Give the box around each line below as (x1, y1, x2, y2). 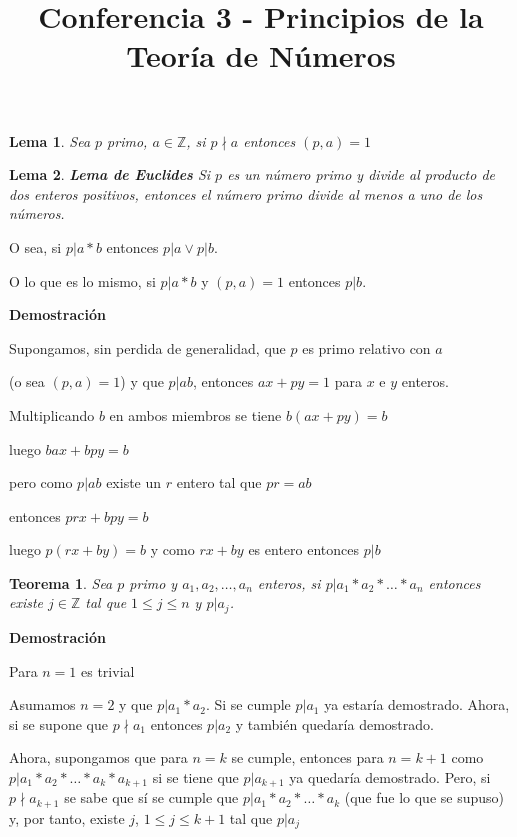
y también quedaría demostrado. (235, 713, 434, 734)
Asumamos (9, 694, 76, 715)
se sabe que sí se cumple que (64, 787, 239, 808)
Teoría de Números (126, 35, 396, 76)
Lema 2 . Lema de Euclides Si (9, 164, 211, 185)
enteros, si (257, 572, 321, 593)
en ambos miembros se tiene (109, 404, 282, 425)
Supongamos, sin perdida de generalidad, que (9, 337, 286, 358)
